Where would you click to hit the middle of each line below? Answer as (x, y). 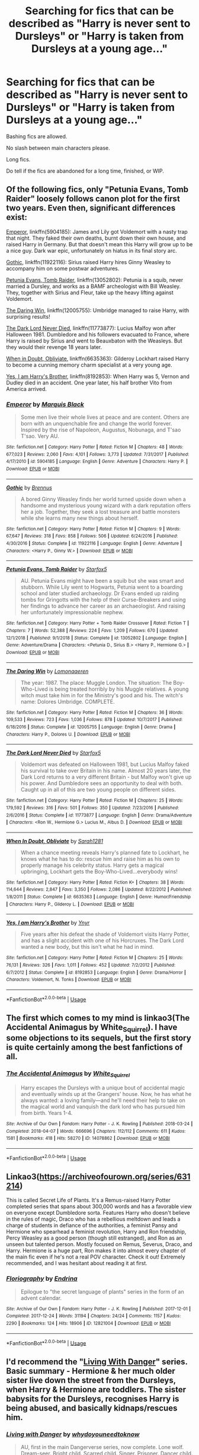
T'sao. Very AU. (40, 436)
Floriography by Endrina (42, 1279)
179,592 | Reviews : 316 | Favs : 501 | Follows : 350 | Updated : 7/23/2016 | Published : (93, 808)
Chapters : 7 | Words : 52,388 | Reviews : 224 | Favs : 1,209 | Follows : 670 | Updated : (92, 630)
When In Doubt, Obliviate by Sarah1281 (55, 841)
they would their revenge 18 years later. (54, 347)
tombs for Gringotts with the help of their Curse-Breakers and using (103, 600)
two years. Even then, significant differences (91, 208)
